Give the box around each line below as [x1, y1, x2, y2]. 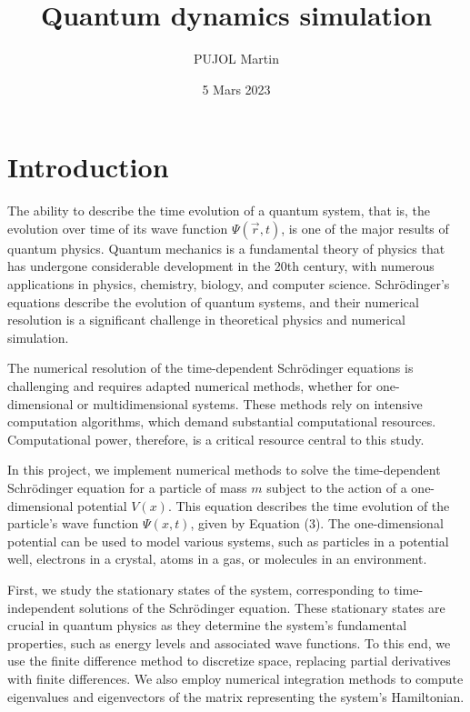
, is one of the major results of [281, 218, 449, 237]
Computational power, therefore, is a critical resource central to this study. [7, 429, 425, 448]
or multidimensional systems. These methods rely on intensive [77, 394, 423, 413]
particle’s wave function [7, 514, 139, 533]
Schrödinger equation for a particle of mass [7, 477, 247, 496]
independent [7, 597, 75, 617]
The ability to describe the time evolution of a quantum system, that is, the [7, 201, 431, 220]
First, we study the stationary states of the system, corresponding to [7, 579, 390, 598]
